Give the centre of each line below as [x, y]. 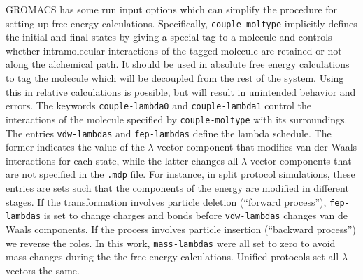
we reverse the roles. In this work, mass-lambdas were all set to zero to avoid [171, 243]
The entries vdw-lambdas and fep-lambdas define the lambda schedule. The [169, 133]
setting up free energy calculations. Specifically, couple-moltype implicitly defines [181, 23]
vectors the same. [43, 270]
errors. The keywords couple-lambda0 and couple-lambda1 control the [158, 105]
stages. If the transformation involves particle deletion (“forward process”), [166, 201]
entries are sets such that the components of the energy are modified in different [177, 188]
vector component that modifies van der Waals [257, 147]
